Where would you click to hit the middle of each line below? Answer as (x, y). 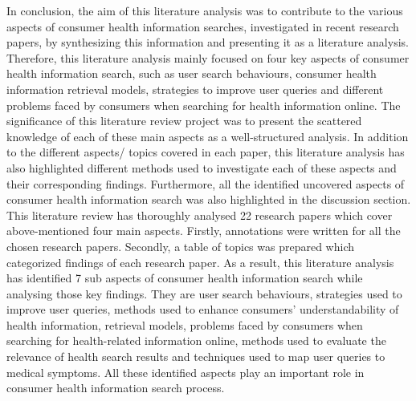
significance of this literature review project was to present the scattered (184, 121)
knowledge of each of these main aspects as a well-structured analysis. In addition (208, 136)
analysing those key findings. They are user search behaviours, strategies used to (204, 293)
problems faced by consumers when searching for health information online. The (204, 105)
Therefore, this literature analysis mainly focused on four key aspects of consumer (208, 57)
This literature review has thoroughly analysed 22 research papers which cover (200, 215)
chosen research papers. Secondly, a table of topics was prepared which (181, 246)
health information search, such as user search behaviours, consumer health (192, 73)
